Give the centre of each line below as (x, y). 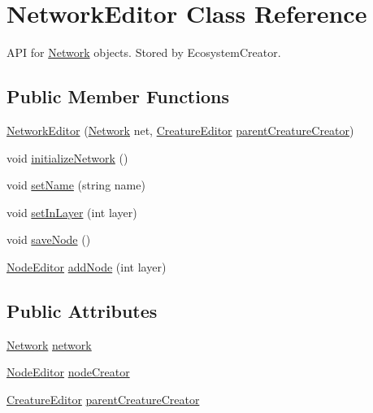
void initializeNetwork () (67, 157)
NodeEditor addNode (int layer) (87, 266)
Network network (49, 344)
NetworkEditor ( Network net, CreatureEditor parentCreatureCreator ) (180, 130)
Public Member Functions (118, 96)
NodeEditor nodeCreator (68, 372)
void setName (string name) (76, 185)
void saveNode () (49, 239)
